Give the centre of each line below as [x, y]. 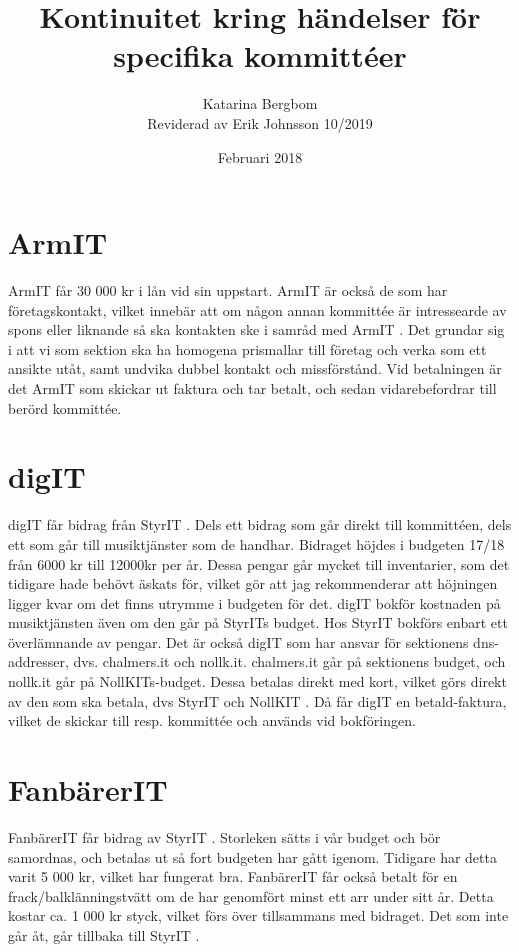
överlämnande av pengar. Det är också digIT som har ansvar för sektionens [238, 641]
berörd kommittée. [65, 407]
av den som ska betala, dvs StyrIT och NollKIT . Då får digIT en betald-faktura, [257, 700]
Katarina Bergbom [260, 103]
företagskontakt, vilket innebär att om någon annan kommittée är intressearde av [257, 309]
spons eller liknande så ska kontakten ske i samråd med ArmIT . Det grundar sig [256, 329]
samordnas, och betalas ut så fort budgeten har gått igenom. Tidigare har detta [252, 856]
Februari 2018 [260, 156]
